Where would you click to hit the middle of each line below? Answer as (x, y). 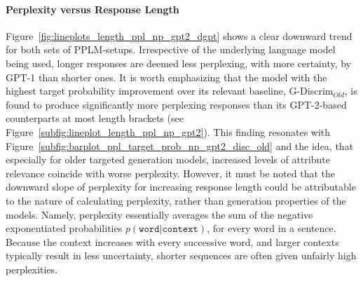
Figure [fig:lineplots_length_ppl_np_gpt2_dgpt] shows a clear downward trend (179, 35)
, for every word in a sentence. (272, 228)
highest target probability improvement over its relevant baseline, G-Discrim (170, 91)
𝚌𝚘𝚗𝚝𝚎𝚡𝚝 (180, 229)
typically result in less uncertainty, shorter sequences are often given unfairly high (181, 255)
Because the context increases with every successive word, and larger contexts (172, 241)
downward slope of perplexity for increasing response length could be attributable (181, 187)
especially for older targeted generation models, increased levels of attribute (168, 159)
